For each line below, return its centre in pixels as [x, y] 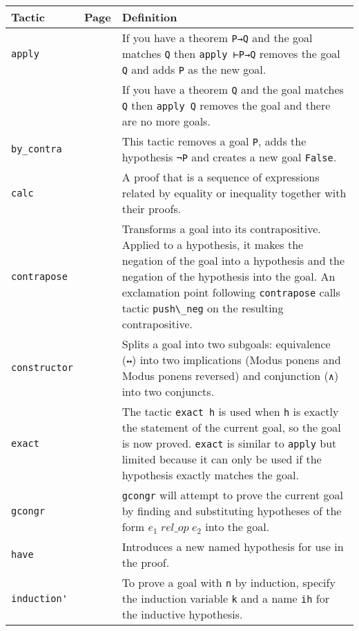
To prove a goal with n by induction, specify [229, 582]
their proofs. [152, 209]
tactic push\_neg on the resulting [203, 308]
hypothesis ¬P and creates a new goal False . [229, 157]
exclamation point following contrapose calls [231, 292]
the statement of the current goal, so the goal [231, 427]
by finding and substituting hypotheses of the [232, 511]
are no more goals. [166, 121]
